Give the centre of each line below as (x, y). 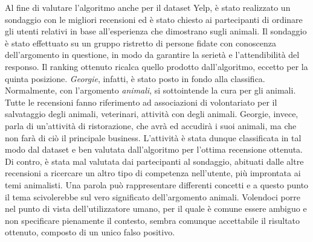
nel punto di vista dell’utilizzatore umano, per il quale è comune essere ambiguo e (156, 209)
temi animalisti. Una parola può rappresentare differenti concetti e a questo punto (157, 184)
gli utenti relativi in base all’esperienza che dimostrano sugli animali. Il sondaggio (156, 31)
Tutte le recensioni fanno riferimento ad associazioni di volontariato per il (141, 102)
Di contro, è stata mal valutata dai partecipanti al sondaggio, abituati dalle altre (154, 161)
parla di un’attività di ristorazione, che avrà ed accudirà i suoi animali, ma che (151, 125)
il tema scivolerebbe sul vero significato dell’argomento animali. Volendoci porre (153, 196)
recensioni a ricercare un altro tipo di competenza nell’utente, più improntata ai (153, 173)
